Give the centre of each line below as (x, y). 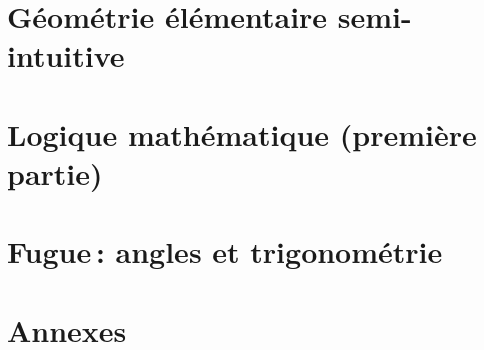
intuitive (66, 55)
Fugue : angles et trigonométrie (225, 251)
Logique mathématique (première (242, 133)
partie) (55, 172)
